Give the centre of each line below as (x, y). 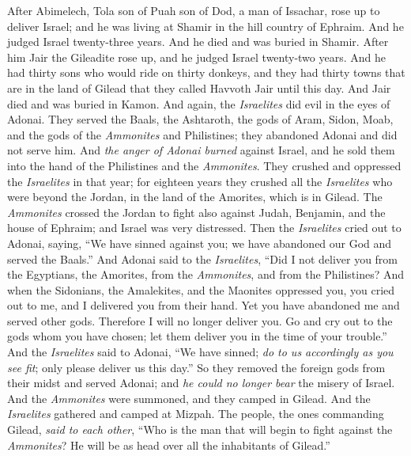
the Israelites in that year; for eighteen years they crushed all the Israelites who (200, 181)
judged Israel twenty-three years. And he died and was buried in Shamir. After (198, 42)
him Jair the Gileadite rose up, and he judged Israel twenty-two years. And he (196, 57)
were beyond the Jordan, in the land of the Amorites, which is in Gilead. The (195, 197)
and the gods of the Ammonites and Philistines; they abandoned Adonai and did (202, 134)
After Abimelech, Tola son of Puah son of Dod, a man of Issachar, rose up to (194, 10)
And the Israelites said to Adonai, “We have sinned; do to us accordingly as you (200, 352)
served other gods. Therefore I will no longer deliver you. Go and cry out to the (200, 320)
